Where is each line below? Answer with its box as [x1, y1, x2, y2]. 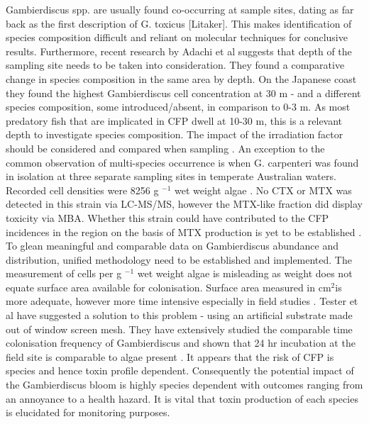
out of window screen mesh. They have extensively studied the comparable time [6, 321, 353, 336]
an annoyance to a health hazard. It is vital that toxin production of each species [6, 391, 358, 406]
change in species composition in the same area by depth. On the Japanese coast [6, 71, 357, 86]
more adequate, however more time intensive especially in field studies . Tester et [6, 294, 358, 308]
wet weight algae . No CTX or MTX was [175, 182, 352, 197]
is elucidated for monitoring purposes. [6, 405, 170, 420]
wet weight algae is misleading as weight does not [137, 266, 353, 281]
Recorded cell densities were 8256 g [6, 182, 159, 197]
